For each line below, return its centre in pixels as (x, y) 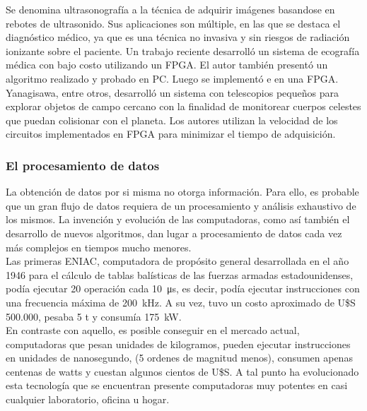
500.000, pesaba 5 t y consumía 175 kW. (94, 316)
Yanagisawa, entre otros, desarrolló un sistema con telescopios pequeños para (172, 92)
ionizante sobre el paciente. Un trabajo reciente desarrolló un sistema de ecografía (183, 50)
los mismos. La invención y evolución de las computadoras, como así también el (178, 219)
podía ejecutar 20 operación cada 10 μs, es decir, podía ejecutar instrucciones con (183, 288)
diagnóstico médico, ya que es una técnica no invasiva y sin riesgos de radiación (178, 37)
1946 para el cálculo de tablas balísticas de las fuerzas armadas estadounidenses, (180, 274)
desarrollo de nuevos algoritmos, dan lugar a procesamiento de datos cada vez (174, 233)
